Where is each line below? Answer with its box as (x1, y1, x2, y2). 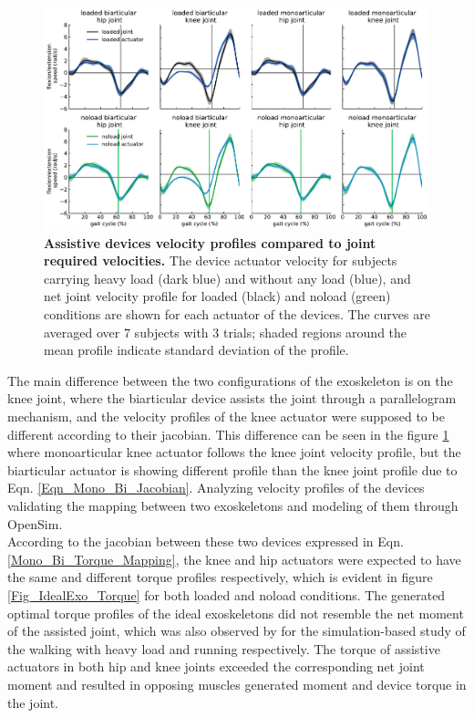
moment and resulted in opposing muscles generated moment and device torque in (7, 674, 467, 693)
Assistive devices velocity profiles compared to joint (44, 233, 376, 252)
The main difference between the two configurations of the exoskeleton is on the (7, 370, 453, 390)
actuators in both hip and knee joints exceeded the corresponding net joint (7, 657, 425, 676)
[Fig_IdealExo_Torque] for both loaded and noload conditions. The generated (7, 585, 446, 604)
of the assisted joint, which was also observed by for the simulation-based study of (7, 621, 466, 640)
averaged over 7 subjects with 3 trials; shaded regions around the (44, 322, 407, 341)
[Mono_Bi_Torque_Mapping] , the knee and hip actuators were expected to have (7, 549, 461, 568)
